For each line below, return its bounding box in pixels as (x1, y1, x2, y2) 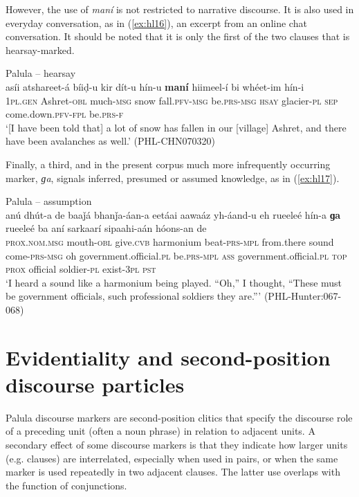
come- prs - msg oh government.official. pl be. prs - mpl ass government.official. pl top (6, 248, 347, 262)
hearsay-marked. (6, 42, 75, 57)
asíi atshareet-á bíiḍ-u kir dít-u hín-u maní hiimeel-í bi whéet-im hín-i (6, 79, 304, 93)
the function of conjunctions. (6, 478, 127, 492)
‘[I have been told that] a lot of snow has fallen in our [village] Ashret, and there (6, 120, 347, 134)
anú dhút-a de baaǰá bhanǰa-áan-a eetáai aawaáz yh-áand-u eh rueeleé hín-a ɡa (6, 207, 341, 222)
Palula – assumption (6, 194, 92, 208)
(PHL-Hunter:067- (264, 289, 342, 303)
